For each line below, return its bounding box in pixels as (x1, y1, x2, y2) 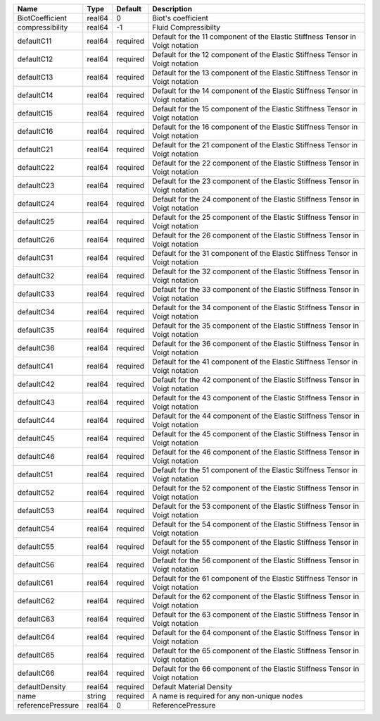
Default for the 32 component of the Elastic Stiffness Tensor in (152, 266, 360, 276)
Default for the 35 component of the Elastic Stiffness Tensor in (152, 321, 359, 331)
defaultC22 (17, 163, 55, 172)
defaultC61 (17, 578, 53, 588)
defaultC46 (17, 452, 56, 461)
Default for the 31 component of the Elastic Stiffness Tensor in (152, 249, 358, 258)
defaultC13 (17, 73, 53, 82)
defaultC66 (17, 668, 55, 678)
